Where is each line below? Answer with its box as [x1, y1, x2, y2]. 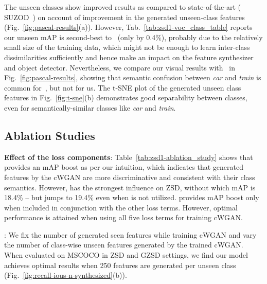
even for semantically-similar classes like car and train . [4, 102, 176, 113]
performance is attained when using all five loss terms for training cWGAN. [4, 212, 243, 223]
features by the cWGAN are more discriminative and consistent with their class [4, 171, 255, 182]
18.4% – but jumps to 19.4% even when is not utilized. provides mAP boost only [4, 192, 259, 203]
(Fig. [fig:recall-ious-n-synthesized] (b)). [4, 270, 127, 280]
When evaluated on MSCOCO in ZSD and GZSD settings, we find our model [4, 250, 248, 260]
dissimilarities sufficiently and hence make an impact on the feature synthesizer [4, 51, 254, 62]
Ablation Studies [4, 127, 95, 143]
